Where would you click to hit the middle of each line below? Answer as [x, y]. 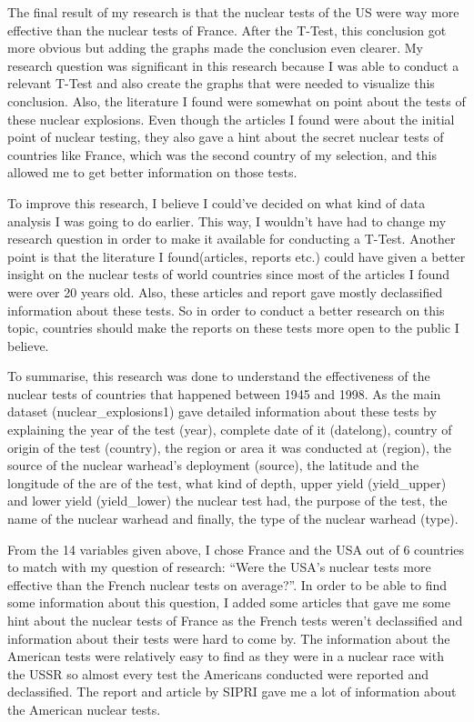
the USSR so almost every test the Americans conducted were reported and [218, 673]
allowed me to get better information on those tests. [152, 172]
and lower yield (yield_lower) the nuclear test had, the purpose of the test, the [227, 501]
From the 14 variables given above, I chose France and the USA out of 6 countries [236, 549]
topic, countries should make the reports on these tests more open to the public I [233, 328]
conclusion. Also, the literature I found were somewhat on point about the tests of [237, 100]
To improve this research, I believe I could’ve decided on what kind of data [217, 202]
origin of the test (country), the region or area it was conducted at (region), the [230, 447]
